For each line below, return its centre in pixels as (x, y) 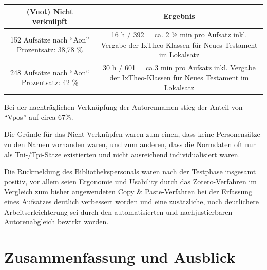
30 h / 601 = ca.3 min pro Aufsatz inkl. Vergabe (179, 67)
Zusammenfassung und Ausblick (120, 256)
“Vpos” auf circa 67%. (39, 117)
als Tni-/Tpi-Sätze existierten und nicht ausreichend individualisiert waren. (122, 154)
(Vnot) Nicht (50, 11)
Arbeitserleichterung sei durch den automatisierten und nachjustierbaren (118, 211)
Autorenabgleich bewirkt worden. (56, 222)
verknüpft (50, 21)
